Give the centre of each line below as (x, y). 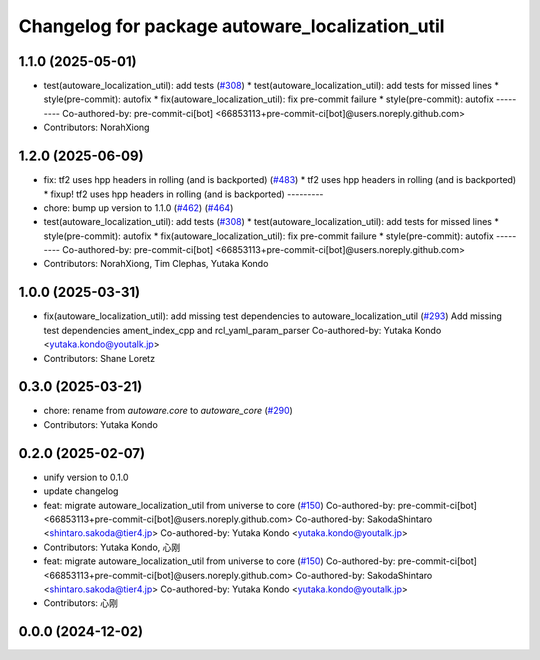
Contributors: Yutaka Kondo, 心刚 (112, 547)
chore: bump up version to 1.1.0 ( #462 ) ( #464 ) (138, 207)
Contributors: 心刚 (81, 603)
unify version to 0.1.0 (86, 477)
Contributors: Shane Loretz (99, 358)
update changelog (81, 491)
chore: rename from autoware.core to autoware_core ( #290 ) (168, 411)
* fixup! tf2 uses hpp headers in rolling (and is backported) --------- (183, 194)
